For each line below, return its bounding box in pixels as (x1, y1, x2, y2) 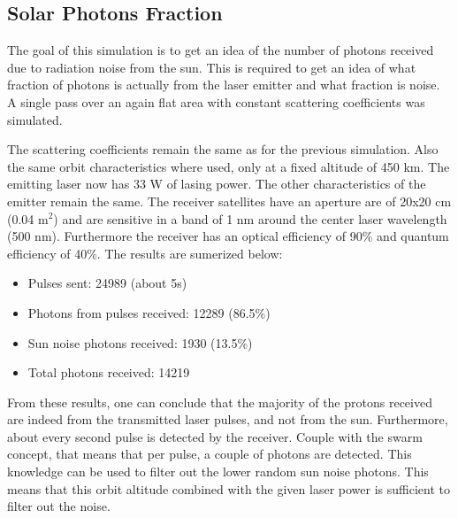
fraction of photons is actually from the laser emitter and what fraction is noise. (7, 75, 440, 94)
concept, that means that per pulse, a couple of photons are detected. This (7, 445, 412, 463)
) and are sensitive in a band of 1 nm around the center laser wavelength (53, 209, 447, 228)
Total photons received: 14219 (27, 363, 190, 382)
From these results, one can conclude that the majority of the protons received (7, 392, 432, 411)
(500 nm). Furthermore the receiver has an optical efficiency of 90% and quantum (7, 227, 449, 245)
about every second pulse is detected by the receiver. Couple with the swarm (7, 427, 423, 445)
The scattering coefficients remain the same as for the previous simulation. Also (7, 140, 439, 158)
